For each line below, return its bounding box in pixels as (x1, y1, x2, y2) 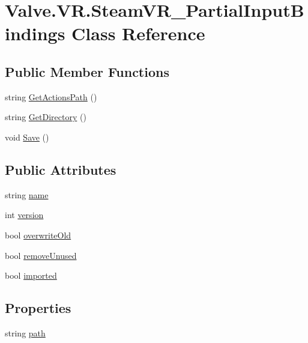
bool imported (5, 269, 57, 282)
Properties (5, 299, 71, 317)
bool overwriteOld (5, 228, 71, 241)
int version (5, 208, 44, 221)
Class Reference (71, 21, 205, 46)
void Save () (5, 130, 49, 143)
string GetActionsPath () (5, 90, 97, 103)
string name (5, 188, 49, 201)
